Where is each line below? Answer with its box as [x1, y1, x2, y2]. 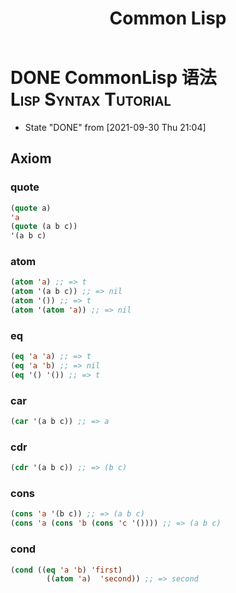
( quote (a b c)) [10, 222, 78, 232]
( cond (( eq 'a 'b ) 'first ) [10, 565, 123, 575]
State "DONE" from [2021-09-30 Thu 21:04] [24, 121, 207, 133]
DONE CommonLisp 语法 [10, 67, 217, 89]
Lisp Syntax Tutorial [10, 88, 172, 111]
